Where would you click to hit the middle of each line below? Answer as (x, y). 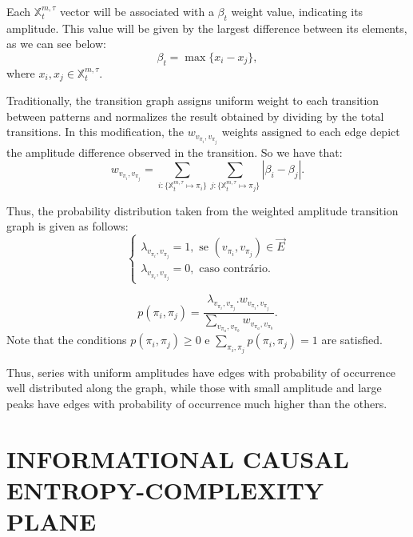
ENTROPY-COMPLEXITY (165, 489)
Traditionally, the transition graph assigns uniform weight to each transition (193, 100)
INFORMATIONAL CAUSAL (178, 458)
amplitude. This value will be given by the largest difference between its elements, (207, 28)
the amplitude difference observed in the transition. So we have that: (175, 152)
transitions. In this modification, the (95, 132)
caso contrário (233, 269)
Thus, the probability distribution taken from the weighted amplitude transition (203, 210)
